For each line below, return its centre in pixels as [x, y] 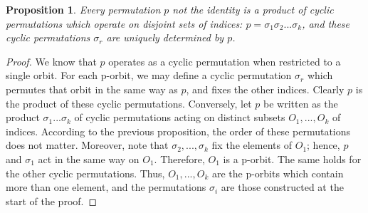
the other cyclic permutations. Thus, [85, 173]
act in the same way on [89, 159]
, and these [326, 23]
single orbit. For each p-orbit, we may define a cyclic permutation [149, 75]
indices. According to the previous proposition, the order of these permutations [178, 131]
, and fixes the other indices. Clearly [265, 89]
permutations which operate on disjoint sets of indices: [124, 23]
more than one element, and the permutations [106, 187]
